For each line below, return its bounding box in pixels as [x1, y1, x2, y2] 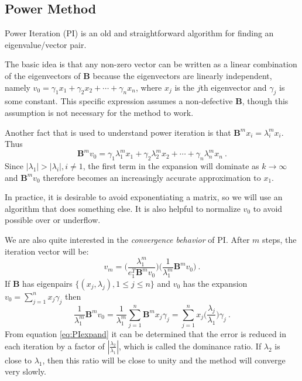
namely [5, 81, 30, 93]
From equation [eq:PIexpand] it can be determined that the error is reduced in [5, 328, 287, 340]
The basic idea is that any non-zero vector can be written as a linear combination [5, 58, 297, 70]
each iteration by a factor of [5, 339, 105, 352]
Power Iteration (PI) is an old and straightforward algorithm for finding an [5, 27, 274, 39]
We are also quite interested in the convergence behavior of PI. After [5, 234, 250, 246]
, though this [242, 95, 289, 107]
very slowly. [5, 365, 46, 377]
